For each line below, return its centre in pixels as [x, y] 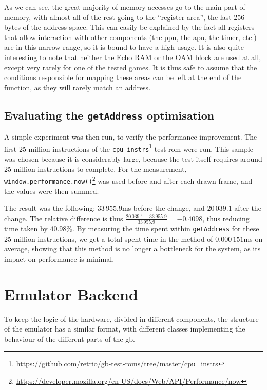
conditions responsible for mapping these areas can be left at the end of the [123, 77]
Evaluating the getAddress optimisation [109, 115]
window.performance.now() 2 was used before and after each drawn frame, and [128, 180]
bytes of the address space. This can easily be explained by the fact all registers [129, 27]
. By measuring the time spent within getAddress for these [166, 229]
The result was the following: [50, 208]
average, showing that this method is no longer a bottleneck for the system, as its [132, 249]
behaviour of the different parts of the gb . [70, 338]
